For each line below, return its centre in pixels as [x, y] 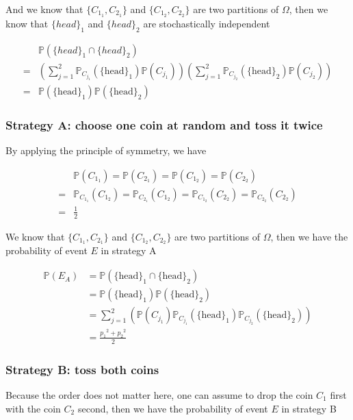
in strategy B [309, 408]
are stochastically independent [207, 23]
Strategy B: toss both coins [82, 369]
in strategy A [129, 250]
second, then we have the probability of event [173, 408]
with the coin [33, 408]
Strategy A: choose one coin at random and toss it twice [164, 124]
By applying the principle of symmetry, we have [106, 150]
